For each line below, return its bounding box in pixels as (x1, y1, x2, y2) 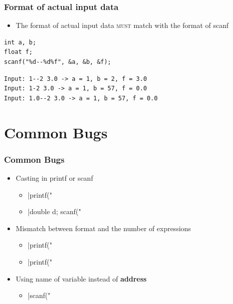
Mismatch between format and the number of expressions (15, 223, 191, 233)
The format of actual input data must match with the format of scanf (15, 20, 229, 30)
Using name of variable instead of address (15, 273, 147, 284)
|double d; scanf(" (27, 206, 81, 217)
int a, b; (4, 38, 36, 46)
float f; (4, 48, 33, 56)
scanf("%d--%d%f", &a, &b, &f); (4, 58, 111, 65)
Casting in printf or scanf (15, 172, 93, 183)
